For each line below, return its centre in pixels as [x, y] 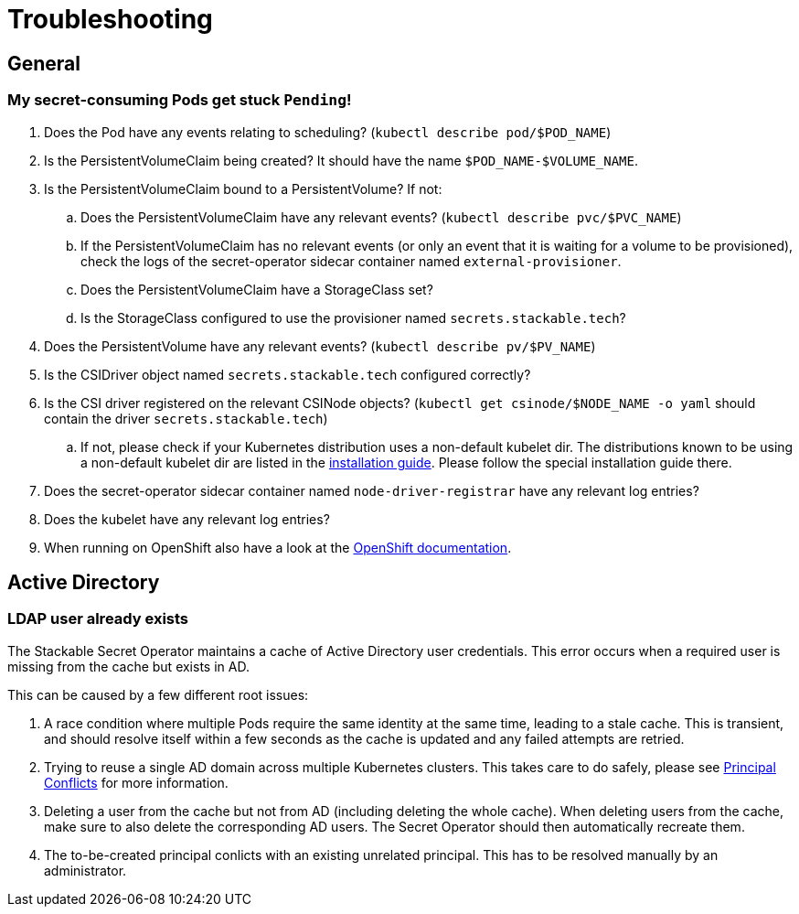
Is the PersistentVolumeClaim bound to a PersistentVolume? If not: [243, 188]
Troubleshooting [110, 19]
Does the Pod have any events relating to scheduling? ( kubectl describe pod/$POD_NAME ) [328, 132]
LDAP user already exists [98, 619]
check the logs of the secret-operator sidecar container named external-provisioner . [351, 261]
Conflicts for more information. [136, 782]
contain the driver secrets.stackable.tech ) [186, 418]
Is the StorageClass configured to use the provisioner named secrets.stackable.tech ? [353, 317]
